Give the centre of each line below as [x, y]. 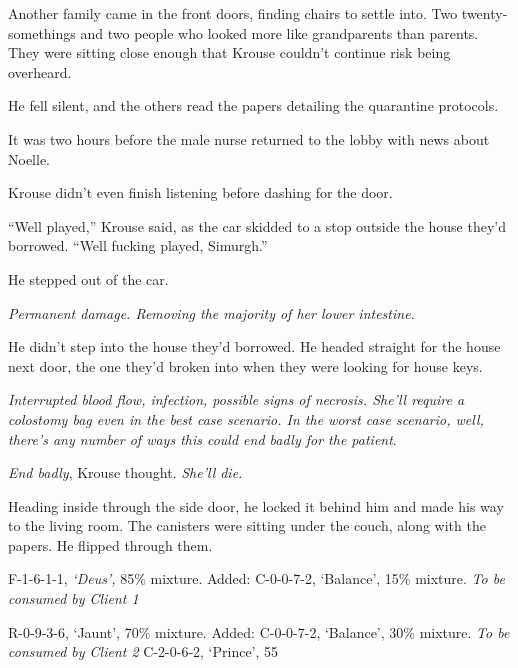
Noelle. [29, 158]
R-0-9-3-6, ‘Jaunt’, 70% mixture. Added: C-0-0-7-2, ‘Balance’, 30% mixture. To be [259, 631]
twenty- [484, 13]
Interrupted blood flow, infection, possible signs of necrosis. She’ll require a [236, 399]
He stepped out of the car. [88, 278]
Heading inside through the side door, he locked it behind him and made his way [256, 505]
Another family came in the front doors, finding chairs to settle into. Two [233, 13]
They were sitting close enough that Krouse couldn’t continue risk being [229, 52]
